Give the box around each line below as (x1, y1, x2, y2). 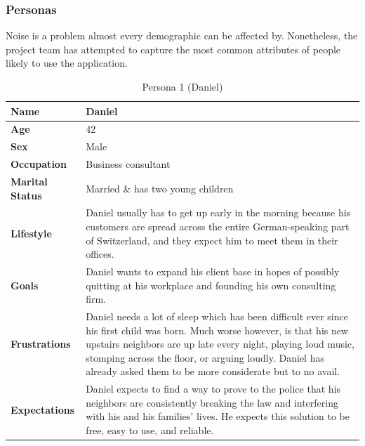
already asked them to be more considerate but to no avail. (86, 364, 340, 379)
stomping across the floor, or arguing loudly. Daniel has (86, 350, 324, 365)
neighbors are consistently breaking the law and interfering (86, 395, 338, 409)
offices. (86, 247, 114, 261)
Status (11, 188, 42, 202)
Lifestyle (11, 225, 52, 240)
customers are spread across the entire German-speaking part (86, 219, 350, 233)
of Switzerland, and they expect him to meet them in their (86, 232, 338, 247)
